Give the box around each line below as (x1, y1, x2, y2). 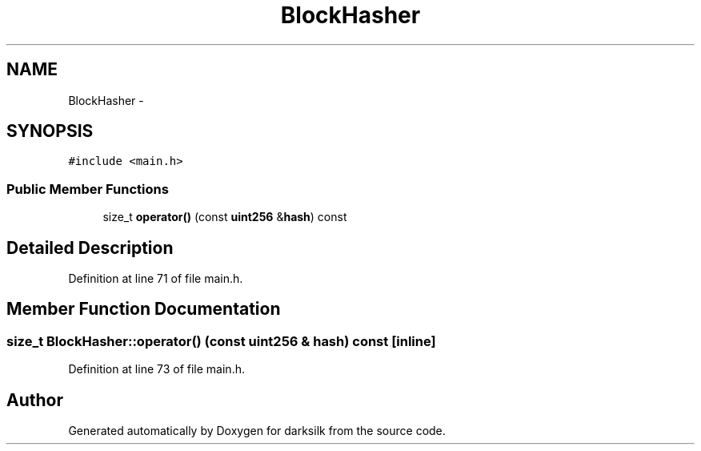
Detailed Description (6, 237, 174, 258)
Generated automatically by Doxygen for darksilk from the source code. (68, 424, 446, 438)
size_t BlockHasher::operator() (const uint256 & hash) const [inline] (6, 332, 436, 349)
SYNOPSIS (6, 121, 94, 142)
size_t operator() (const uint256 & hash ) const (102, 210, 347, 224)
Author (6, 389, 63, 410)
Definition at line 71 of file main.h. (68, 272, 243, 286)
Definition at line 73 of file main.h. (68, 362, 245, 377)
